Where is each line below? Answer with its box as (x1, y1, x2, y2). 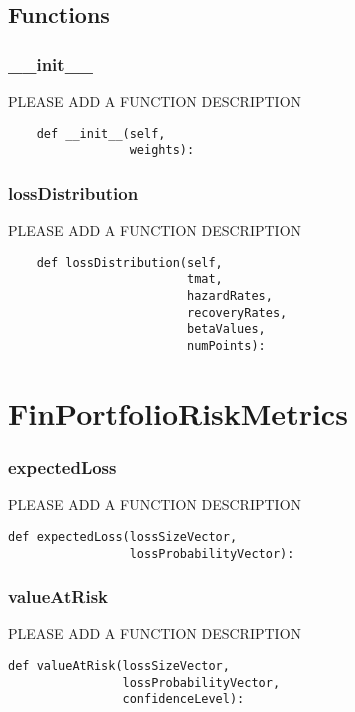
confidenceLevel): (122, 692, 245, 707)
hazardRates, (186, 289, 273, 304)
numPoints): (186, 339, 266, 353)
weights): (129, 143, 195, 158)
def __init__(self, (36, 126, 166, 141)
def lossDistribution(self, (36, 255, 223, 270)
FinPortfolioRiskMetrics (8, 392, 348, 433)
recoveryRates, (186, 305, 288, 320)
